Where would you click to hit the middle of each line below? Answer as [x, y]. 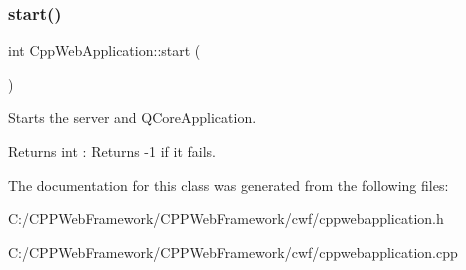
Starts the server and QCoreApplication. [132, 117]
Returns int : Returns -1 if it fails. [112, 151]
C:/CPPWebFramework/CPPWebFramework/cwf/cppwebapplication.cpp [233, 251]
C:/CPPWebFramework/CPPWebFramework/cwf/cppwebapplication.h [226, 218]
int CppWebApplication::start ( [104, 50]
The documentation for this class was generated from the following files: [228, 184]
